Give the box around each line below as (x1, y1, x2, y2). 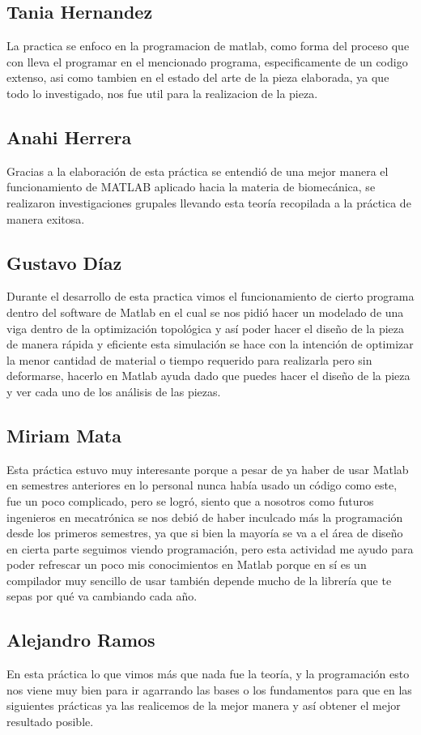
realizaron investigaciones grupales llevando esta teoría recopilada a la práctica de (6, 194, 411, 211)
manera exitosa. (6, 210, 85, 227)
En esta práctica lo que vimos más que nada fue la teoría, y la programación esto (6, 665, 410, 682)
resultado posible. (6, 713, 94, 730)
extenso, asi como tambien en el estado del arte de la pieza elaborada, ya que (6, 69, 389, 86)
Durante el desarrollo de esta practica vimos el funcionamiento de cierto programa (6, 288, 415, 305)
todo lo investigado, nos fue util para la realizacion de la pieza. (6, 84, 318, 101)
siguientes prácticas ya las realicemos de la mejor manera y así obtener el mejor (6, 697, 401, 714)
